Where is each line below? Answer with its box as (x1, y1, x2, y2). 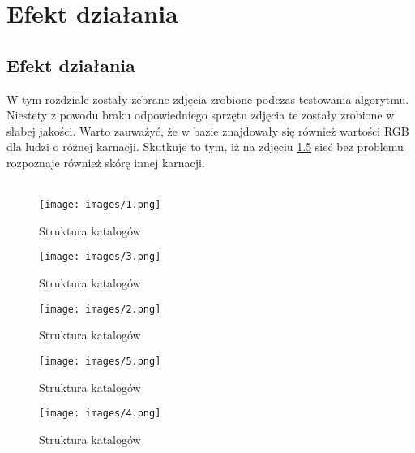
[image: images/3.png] (39, 251, 161, 263)
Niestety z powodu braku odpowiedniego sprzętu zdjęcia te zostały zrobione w (6, 106, 395, 123)
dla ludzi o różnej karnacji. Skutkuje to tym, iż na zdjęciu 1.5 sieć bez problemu (6, 138, 404, 155)
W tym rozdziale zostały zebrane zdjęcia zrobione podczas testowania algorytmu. (6, 90, 409, 107)
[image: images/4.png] (39, 408, 161, 420)
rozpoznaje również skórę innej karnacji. (6, 153, 205, 170)
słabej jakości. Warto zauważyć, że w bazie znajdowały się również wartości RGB (6, 122, 409, 139)
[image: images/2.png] (39, 303, 161, 315)
